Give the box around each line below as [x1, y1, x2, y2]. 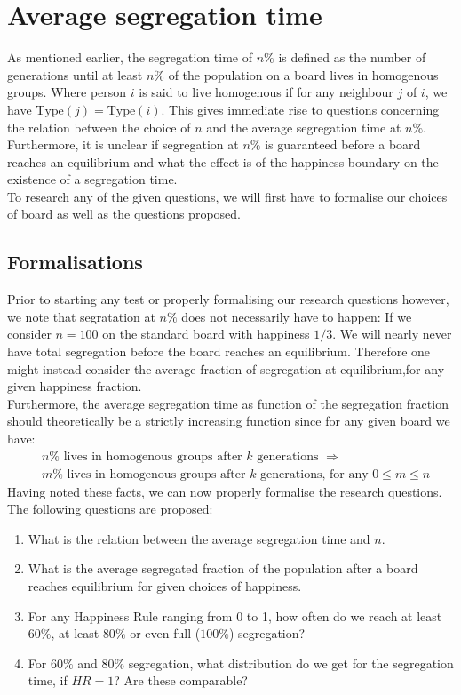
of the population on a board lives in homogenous [168, 65, 439, 84]
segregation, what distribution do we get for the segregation [128, 653, 454, 672]
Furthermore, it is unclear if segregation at [7, 135, 239, 154]
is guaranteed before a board [265, 135, 421, 154]
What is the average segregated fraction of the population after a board [28, 559, 418, 578]
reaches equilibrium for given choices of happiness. [28, 577, 302, 595]
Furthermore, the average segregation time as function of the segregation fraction [7, 394, 449, 412]
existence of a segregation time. [7, 170, 178, 188]
